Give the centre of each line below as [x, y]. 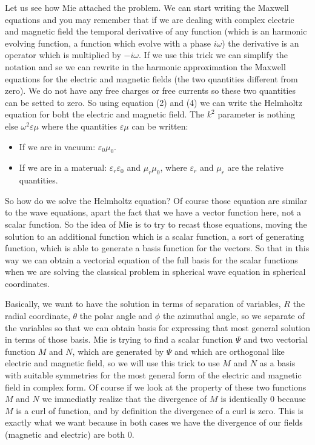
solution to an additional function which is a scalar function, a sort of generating [155, 236]
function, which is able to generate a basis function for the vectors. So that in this [157, 248]
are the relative [256, 167]
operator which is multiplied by [63, 55]
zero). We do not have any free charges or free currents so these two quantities [151, 91]
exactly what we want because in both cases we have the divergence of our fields [154, 422]
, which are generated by [118, 351]
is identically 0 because [263, 399]
